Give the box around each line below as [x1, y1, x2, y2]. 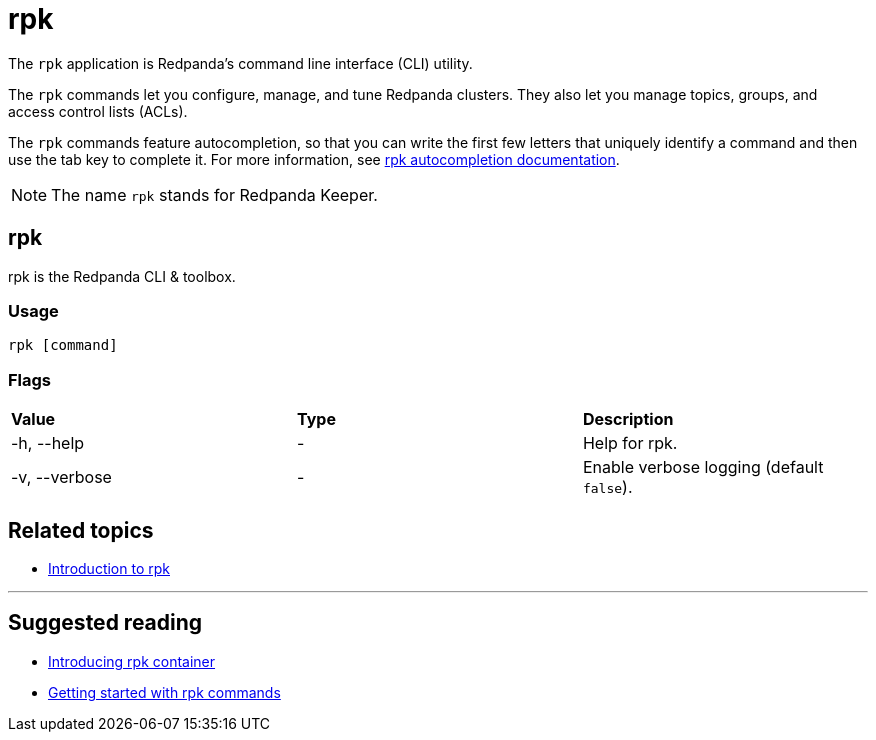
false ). [582, 477, 633, 498]
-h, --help [11, 433, 85, 454]
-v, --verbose [11, 467, 112, 488]
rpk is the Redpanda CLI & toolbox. [8, 267, 236, 285]
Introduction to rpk [48, 559, 170, 577]
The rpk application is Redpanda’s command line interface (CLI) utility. [8, 54, 473, 72]
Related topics [8, 517, 154, 543]
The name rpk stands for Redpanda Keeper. [51, 184, 378, 205]
